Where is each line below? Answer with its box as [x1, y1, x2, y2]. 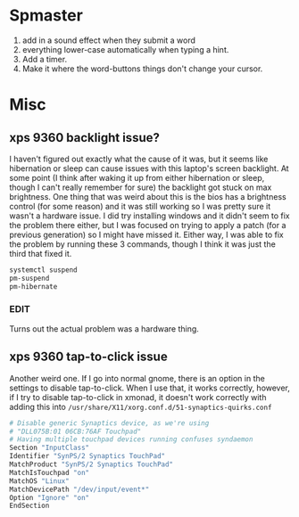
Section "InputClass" [9, 443, 90, 453]
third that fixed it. [9, 248, 72, 258]
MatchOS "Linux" [9, 476, 70, 486]
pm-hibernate [9, 282, 58, 291]
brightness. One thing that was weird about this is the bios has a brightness [9, 191, 287, 201]
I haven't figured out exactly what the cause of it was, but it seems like [9, 153, 269, 164]
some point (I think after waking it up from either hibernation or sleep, [9, 172, 265, 183]
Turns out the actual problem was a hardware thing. [9, 323, 199, 334]
